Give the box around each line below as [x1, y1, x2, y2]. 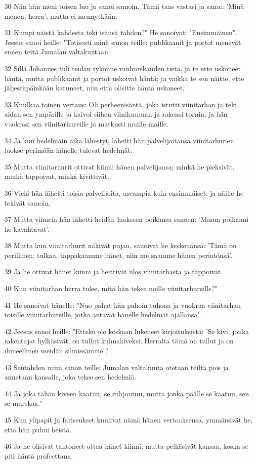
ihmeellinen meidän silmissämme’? [4, 345, 109, 356]
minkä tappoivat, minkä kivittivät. [4, 171, 109, 181]
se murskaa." [4, 398, 43, 408]
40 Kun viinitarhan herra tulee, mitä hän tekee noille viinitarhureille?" [4, 283, 217, 294]
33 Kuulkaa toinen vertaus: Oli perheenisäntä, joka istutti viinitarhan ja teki [4, 99, 237, 109]
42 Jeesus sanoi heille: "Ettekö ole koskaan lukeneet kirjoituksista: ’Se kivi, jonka [4, 326, 249, 336]
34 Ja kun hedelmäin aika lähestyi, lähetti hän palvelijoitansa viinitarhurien [4, 135, 234, 145]
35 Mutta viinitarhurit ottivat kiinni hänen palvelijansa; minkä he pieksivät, [4, 161, 235, 171]
